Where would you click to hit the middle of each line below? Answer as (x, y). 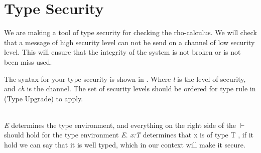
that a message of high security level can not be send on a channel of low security (129, 42)
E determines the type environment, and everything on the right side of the (120, 125)
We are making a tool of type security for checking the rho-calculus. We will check (130, 32)
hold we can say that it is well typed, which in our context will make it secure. (125, 145)
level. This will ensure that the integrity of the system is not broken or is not (122, 52)
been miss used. (28, 61)
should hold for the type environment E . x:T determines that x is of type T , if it (129, 135)
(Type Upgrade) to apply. (44, 98)
